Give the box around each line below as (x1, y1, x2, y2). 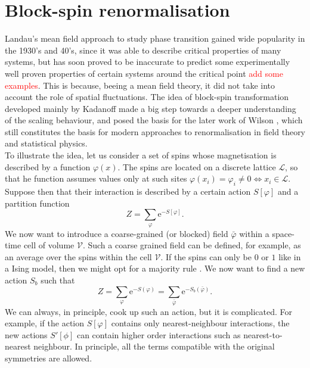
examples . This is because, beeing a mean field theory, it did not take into (5, 79, 275, 91)
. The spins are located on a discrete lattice (117, 160, 276, 173)
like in (278, 250, 301, 263)
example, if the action (5, 317, 84, 329)
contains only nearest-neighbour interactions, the (111, 317, 290, 329)
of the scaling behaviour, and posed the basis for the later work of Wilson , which (5, 114, 303, 126)
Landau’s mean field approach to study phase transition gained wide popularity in (5, 32, 305, 45)
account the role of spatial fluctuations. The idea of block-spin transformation (5, 91, 289, 103)
